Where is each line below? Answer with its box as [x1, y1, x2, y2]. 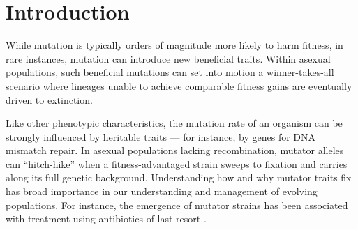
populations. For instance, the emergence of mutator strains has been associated [6, 197, 348, 212]
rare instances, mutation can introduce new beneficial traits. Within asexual [6, 51, 331, 66]
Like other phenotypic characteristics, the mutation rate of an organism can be [6, 116, 343, 130]
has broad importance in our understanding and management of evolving [6, 184, 318, 199]
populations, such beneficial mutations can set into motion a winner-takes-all [6, 65, 334, 79]
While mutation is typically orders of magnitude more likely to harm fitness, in [6, 38, 343, 52]
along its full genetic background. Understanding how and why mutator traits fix [6, 170, 352, 185]
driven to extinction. [6, 92, 93, 107]
